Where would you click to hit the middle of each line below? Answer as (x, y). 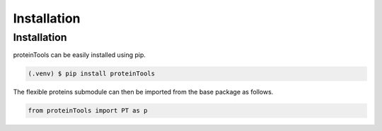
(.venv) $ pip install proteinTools (92, 74)
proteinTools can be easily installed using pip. (80, 55)
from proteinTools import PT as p (88, 111)
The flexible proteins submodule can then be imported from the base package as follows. (143, 92)
